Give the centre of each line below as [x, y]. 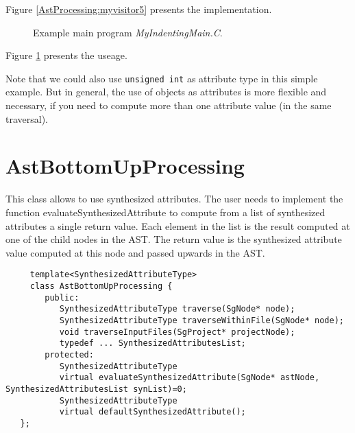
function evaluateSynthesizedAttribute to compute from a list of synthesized [166, 212]
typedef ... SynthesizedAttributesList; [152, 343]
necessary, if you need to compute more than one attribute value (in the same [169, 105]
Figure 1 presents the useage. [66, 55]
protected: [69, 354]
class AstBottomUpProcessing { [101, 286]
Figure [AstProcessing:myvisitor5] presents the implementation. [139, 9]
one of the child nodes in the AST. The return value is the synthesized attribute [174, 239]
